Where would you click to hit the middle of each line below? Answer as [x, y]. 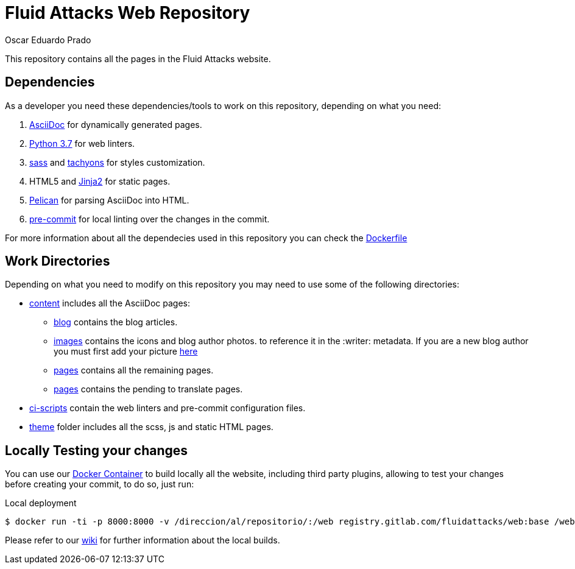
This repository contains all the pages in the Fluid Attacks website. [138, 58]
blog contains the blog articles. [116, 322]
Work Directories [58, 261]
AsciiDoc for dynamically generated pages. [116, 124]
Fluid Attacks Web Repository [128, 13]
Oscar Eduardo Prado [48, 40]
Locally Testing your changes [97, 450]
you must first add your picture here [126, 352]
